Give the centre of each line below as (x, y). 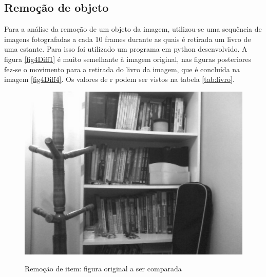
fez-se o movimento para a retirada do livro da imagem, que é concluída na (122, 69)
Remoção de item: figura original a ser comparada (103, 269)
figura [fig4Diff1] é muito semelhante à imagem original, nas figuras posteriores (128, 59)
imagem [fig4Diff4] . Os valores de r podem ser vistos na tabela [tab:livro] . (119, 79)
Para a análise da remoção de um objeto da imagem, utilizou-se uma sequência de (133, 29)
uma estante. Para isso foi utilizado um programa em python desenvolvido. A (126, 49)
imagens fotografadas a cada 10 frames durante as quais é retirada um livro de (128, 39)
